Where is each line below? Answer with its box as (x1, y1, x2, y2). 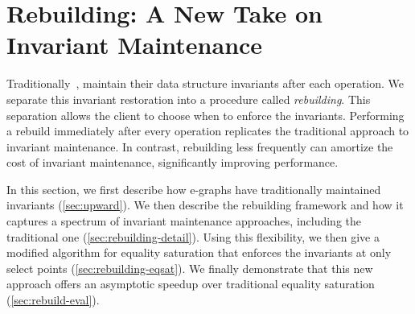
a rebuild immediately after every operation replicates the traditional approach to (6, 122, 409, 139)
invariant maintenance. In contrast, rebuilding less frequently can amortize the (6, 138, 393, 155)
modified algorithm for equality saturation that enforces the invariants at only (6, 244, 392, 261)
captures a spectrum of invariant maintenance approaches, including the (6, 213, 362, 229)
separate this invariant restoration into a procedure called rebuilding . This (6, 90, 371, 107)
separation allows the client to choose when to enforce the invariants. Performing (6, 106, 405, 123)
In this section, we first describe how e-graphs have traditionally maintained (6, 180, 381, 197)
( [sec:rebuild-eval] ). (6, 291, 100, 308)
